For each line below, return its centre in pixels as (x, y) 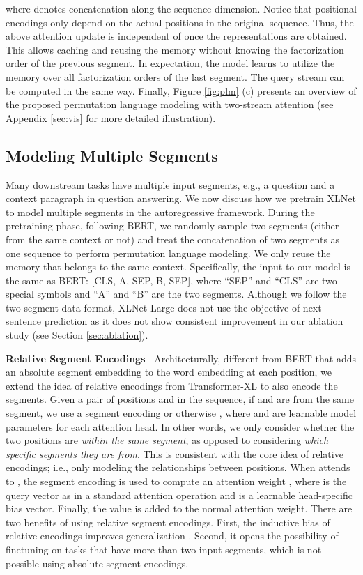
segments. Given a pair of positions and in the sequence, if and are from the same (180, 399)
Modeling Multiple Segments (112, 155)
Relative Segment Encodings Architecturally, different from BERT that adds (181, 358)
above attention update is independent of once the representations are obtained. (176, 36)
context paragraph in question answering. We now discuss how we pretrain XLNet (181, 198)
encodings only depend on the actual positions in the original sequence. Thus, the (180, 22)
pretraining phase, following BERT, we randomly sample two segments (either (172, 225)
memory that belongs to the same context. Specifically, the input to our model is (178, 267)
